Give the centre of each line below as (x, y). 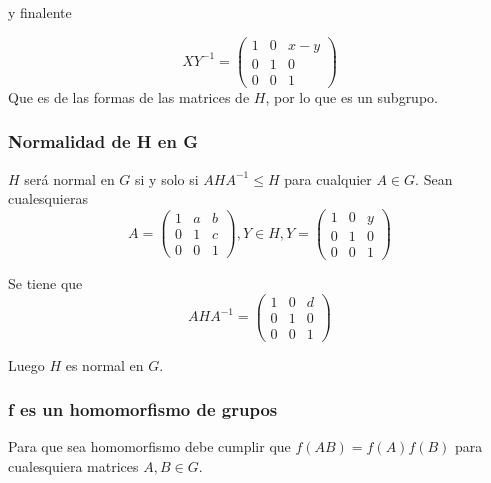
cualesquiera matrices (73, 466)
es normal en (104, 364)
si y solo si (167, 178)
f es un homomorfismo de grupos (143, 409)
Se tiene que (45, 282)
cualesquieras (48, 198)
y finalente (40, 12)
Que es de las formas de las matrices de (129, 96)
